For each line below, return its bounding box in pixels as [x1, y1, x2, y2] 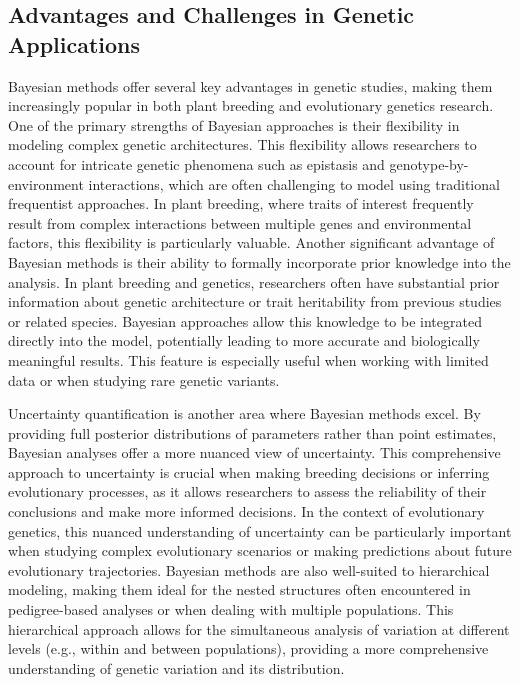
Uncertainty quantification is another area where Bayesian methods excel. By [8, 403, 481, 424]
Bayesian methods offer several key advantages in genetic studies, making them [8, 75, 493, 96]
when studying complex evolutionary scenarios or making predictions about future [8, 540, 512, 561]
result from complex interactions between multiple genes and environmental [8, 212, 472, 233]
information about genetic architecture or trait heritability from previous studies [8, 291, 502, 312]
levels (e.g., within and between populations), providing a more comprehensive [8, 638, 489, 659]
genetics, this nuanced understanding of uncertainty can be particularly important [8, 520, 512, 541]
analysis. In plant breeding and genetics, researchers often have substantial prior [8, 271, 500, 292]
